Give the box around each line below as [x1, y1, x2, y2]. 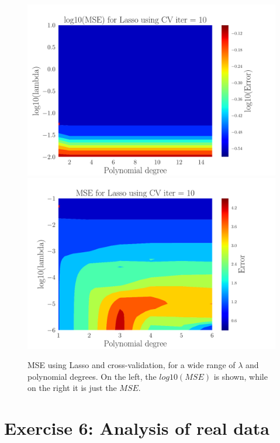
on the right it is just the [27, 382, 117, 394]
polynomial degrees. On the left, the [27, 370, 157, 382]
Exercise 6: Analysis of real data [4, 416, 269, 440]
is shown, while [213, 370, 268, 382]
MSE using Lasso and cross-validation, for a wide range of [27, 359, 236, 371]
